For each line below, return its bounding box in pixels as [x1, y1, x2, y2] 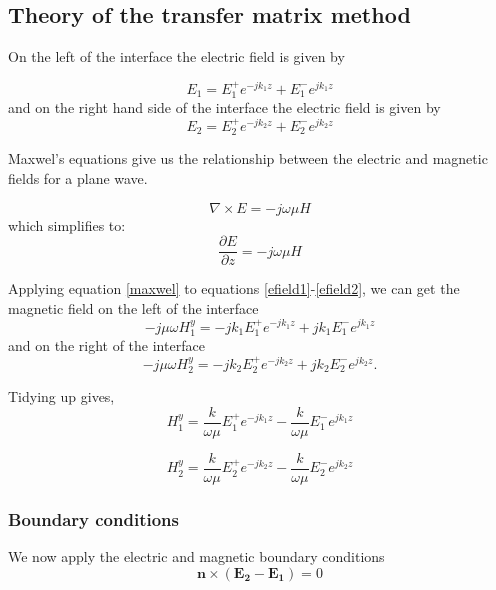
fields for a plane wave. [8, 167, 148, 188]
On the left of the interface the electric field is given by [8, 46, 345, 67]
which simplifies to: [8, 214, 126, 235]
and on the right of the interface [8, 334, 205, 355]
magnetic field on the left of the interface [8, 297, 259, 318]
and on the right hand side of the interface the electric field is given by [8, 97, 441, 118]
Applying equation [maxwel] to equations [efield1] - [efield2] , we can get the [8, 278, 460, 299]
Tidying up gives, [8, 386, 115, 407]
